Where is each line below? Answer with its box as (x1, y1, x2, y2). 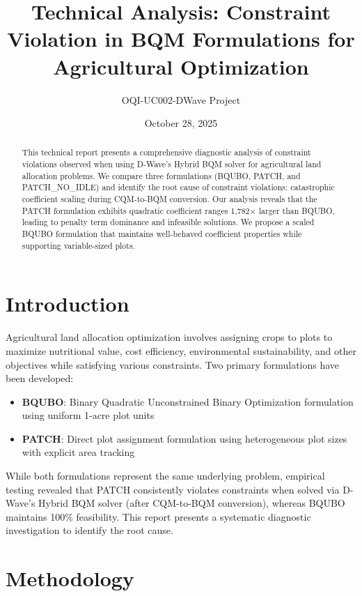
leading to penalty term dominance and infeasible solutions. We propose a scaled (22, 216, 315, 228)
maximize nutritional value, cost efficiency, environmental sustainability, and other (6, 343, 356, 358)
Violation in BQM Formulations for (7, 24, 355, 53)
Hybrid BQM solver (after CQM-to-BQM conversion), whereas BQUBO (38, 496, 345, 510)
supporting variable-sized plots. (22, 239, 135, 251)
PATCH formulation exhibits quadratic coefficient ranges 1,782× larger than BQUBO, (22, 204, 335, 216)
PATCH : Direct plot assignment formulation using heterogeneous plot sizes (22, 431, 347, 445)
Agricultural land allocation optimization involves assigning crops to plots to (6, 330, 333, 344)
